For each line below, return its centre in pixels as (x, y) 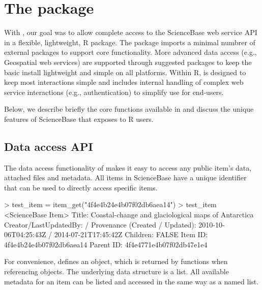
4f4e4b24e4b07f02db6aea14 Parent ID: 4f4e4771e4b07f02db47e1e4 (106, 244)
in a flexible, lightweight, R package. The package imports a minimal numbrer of (130, 42)
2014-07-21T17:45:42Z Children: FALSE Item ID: (131, 234)
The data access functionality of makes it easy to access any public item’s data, (128, 167)
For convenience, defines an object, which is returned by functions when (116, 261)
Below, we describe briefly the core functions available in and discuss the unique (129, 109)
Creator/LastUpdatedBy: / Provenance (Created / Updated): (100, 224)
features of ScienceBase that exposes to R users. (79, 119)
